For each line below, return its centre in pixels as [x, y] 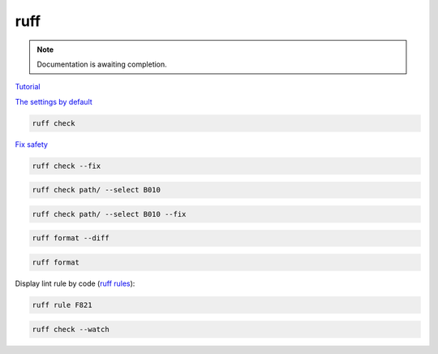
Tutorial [28, 87]
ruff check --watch [71, 329]
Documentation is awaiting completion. [102, 64]
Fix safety [32, 144]
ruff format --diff [71, 238]
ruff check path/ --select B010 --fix [109, 214]
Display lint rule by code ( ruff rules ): [75, 283]
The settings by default [54, 101]
